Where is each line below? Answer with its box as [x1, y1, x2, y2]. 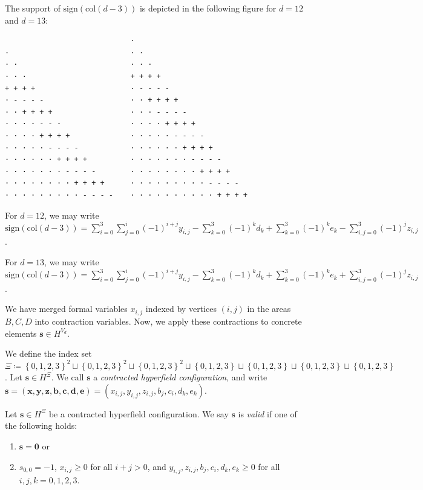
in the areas [247, 302, 291, 315]
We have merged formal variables [5, 302, 128, 315]
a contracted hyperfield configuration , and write [93, 371, 267, 383]
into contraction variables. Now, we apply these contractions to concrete [34, 314, 302, 327]
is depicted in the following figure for [139, 2, 277, 14]
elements [5, 326, 37, 339]
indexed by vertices [145, 302, 217, 315]
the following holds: [5, 419, 77, 432]
